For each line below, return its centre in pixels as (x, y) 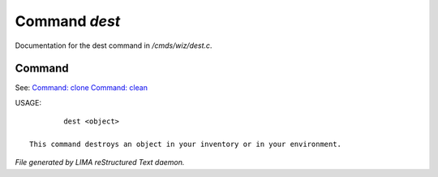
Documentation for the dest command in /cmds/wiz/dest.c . (114, 45)
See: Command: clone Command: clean (81, 88)
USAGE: (28, 102)
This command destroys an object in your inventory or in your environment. (186, 145)
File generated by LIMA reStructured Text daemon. (100, 162)
